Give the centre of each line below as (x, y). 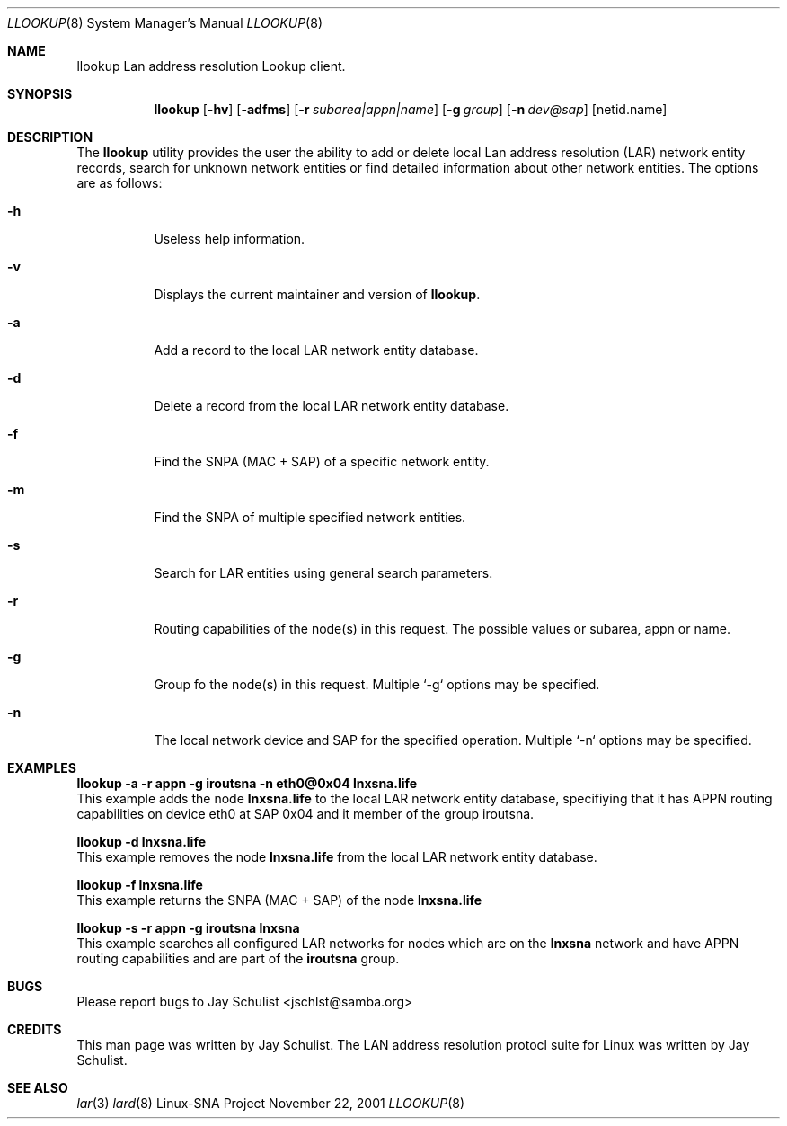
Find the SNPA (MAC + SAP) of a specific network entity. (322, 461)
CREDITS (35, 1029)
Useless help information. (230, 239)
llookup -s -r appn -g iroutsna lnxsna (188, 928)
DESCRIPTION (50, 137)
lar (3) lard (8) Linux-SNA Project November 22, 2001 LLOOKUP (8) (271, 1103)
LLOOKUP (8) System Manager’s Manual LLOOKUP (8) (165, 23)
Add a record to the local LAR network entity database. (316, 350)
